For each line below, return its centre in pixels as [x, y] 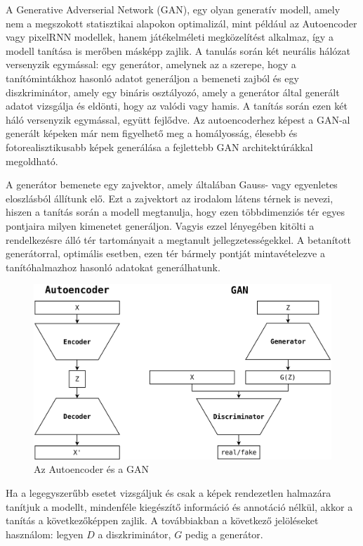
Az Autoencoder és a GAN [91, 469]
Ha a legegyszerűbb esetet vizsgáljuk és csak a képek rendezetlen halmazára [169, 492]
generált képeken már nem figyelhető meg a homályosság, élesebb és [152, 133]
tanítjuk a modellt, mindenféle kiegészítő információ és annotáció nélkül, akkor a [179, 506]
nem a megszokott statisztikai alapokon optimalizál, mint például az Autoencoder [181, 23]
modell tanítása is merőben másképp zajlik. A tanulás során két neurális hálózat [178, 50]
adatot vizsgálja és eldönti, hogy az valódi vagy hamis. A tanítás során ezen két [177, 106]
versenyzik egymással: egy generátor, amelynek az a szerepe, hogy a [151, 64]
